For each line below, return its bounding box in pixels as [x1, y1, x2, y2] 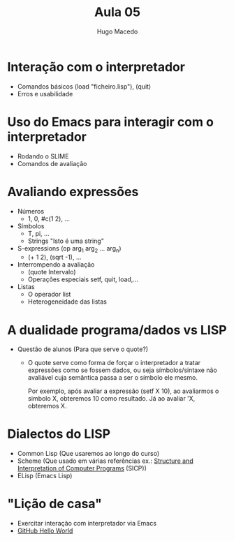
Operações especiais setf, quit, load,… [27, 275, 138, 283]
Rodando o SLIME [17, 151, 69, 161]
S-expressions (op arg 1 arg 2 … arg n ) [17, 244, 122, 254]
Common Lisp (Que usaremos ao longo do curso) [17, 450, 160, 458]
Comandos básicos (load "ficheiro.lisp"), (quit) [17, 82, 152, 91]
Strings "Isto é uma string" [27, 237, 105, 245]
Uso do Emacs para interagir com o [7, 114, 214, 130]
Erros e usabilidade [17, 89, 73, 98]
